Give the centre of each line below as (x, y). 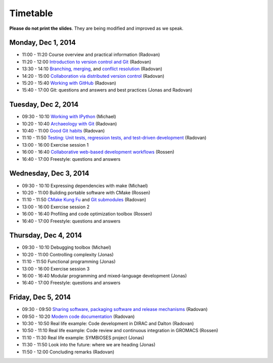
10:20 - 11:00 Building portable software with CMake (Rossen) (86, 193)
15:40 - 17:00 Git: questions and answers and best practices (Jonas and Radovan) (107, 90)
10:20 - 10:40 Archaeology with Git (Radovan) (70, 123)
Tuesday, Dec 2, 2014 (44, 104)
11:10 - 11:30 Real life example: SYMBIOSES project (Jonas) (83, 337)
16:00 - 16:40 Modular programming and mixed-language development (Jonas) (104, 276)
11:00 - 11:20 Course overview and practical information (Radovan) (91, 55)
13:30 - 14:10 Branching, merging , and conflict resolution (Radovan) (92, 69)
